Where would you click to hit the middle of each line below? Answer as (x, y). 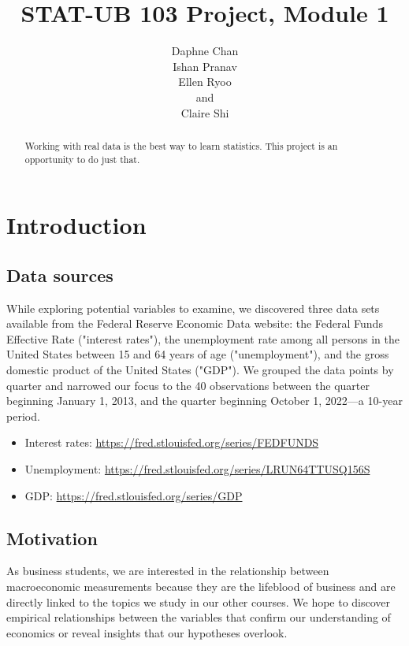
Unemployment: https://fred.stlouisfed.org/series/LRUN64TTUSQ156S (197, 468)
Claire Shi (205, 112)
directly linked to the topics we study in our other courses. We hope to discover (199, 601)
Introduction (76, 225)
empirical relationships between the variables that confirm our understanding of (199, 617)
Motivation (52, 538)
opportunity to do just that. (82, 159)
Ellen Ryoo (205, 82)
